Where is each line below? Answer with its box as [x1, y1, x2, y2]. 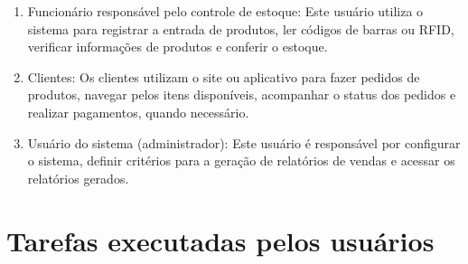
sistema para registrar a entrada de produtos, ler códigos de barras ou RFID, [27, 19, 454, 38]
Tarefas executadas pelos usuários [6, 222, 435, 259]
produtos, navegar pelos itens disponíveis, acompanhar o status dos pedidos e [27, 85, 456, 104]
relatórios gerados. [27, 168, 129, 187]
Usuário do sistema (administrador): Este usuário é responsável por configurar [27, 133, 461, 152]
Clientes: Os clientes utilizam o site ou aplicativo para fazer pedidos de [27, 67, 420, 86]
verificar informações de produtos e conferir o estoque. [27, 37, 328, 56]
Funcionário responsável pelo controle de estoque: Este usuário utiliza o [27, 2, 424, 20]
